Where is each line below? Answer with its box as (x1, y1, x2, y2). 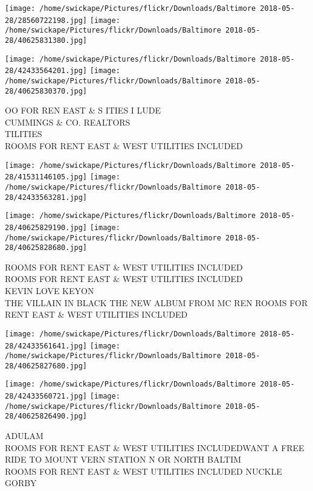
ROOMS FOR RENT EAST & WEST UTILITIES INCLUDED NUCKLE (5, 464, 282, 477)
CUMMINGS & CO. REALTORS (5, 115, 131, 128)
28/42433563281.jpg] (5, 193, 88, 202)
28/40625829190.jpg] (5, 223, 88, 232)
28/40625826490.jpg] (5, 412, 88, 421)
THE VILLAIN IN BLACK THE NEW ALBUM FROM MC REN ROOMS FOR (5, 296, 308, 309)
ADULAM (5, 429, 44, 442)
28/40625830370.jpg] (5, 86, 88, 95)
